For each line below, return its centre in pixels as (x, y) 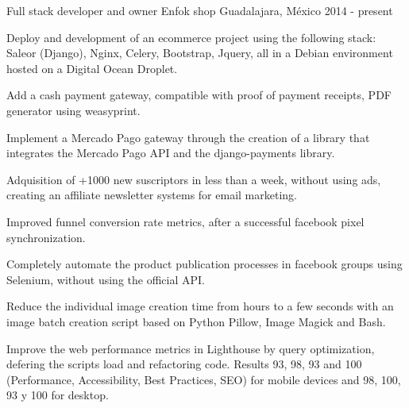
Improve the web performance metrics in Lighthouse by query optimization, (191, 348)
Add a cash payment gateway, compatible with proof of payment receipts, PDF (199, 95)
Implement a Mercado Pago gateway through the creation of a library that (188, 137)
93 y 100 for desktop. (58, 395)
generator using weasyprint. (73, 110)
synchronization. (46, 237)
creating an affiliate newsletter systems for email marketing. (152, 195)
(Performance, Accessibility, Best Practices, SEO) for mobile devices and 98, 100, (204, 379)
